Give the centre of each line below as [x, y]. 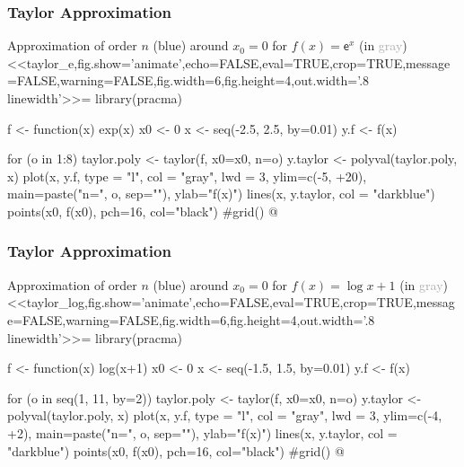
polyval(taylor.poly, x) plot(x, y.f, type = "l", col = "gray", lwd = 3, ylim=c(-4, [225, 415]
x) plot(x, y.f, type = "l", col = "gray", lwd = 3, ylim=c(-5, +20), [187, 176]
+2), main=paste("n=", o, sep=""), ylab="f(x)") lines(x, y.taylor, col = [202, 432]
